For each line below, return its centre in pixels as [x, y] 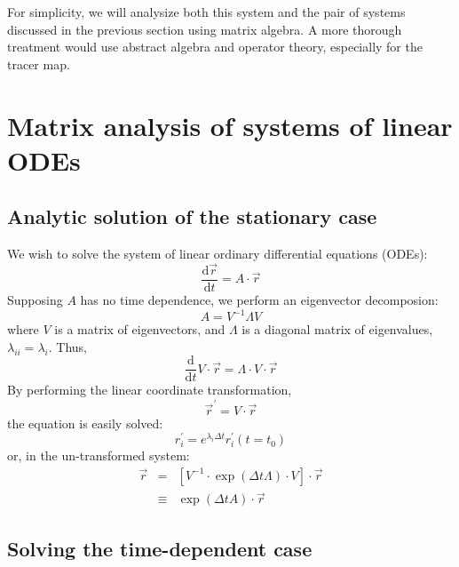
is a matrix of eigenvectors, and [140, 329]
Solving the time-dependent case [160, 548]
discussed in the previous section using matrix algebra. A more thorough [205, 29]
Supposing [35, 300]
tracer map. [39, 64]
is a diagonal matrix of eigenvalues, [337, 329]
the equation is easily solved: [85, 423]
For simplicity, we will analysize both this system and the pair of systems [206, 12]
